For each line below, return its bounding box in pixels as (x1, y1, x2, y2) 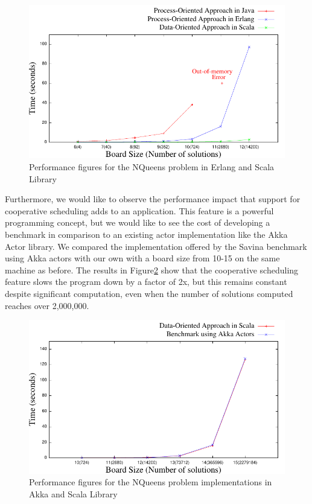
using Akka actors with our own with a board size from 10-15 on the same (5, 252, 280, 264)
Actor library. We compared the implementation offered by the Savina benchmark (5, 240, 307, 252)
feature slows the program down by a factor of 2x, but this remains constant (5, 275, 287, 288)
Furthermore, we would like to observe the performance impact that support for (5, 193, 301, 205)
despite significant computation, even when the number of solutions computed (5, 287, 293, 299)
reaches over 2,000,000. (5, 299, 89, 311)
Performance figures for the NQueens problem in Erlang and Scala (29, 160, 275, 173)
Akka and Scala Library (29, 487, 118, 500)
